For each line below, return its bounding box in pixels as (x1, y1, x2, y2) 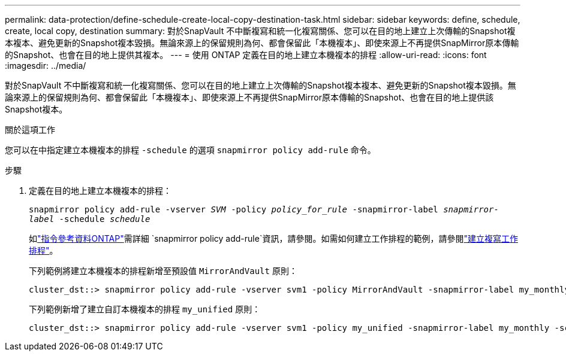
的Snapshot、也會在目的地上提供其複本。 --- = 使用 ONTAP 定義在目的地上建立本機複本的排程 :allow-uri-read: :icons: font (5, 50, 487, 60)
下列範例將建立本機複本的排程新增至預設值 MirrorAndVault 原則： (29, 266, 297, 276)
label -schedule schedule (29, 214, 150, 224)
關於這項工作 (5, 124, 55, 135)
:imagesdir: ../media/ (5, 60, 86, 71)
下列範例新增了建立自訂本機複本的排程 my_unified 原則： (29, 304, 261, 314)
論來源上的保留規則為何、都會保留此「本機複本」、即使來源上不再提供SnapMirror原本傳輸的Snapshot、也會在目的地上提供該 (5, 92, 494, 102)
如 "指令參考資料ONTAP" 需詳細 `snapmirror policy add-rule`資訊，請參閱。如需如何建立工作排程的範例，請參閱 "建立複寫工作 (29, 233, 518, 244)
